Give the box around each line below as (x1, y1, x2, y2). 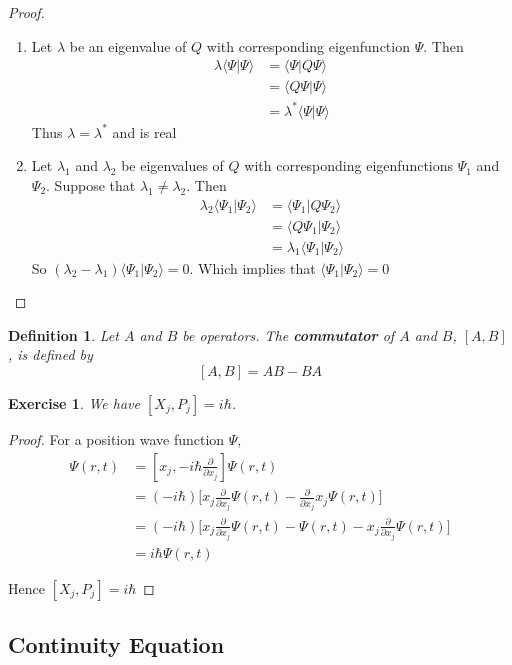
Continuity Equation (8, 629, 225, 660)
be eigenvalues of (121, 155, 224, 176)
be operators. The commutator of (182, 324, 395, 345)
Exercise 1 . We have (8, 393, 140, 414)
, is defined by (8, 344, 93, 365)
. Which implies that (189, 257, 316, 278)
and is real (112, 121, 177, 142)
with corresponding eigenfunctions (244, 155, 454, 176)
